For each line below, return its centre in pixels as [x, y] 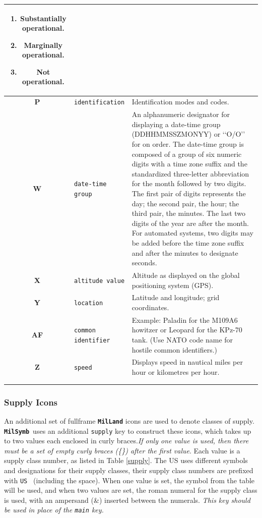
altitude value [99, 281]
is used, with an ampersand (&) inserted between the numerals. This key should [127, 500]
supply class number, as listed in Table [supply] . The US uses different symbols [126, 460]
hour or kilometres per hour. [176, 372]
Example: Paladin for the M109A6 [185, 320]
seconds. [144, 263]
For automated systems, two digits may [192, 233]
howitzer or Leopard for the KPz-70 [187, 330]
